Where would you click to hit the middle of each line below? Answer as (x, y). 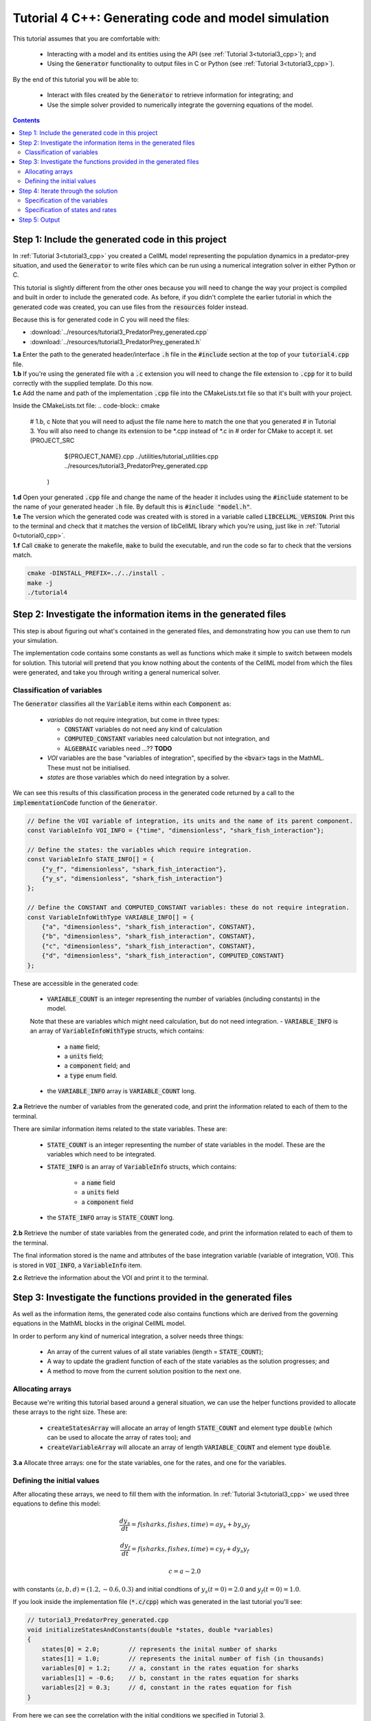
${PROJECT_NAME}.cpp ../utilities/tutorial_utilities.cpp (142, 456)
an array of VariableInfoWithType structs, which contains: (117, 1031)
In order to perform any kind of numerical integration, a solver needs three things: (128, 1336)
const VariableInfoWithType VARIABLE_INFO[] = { (111, 917)
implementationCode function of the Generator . (85, 803)
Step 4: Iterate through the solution (68, 191)
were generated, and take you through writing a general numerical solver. (117, 673)
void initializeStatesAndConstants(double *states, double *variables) (150, 1629)
